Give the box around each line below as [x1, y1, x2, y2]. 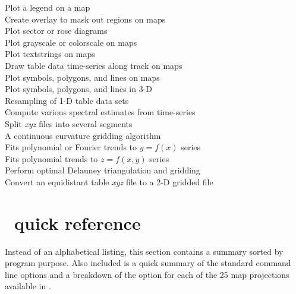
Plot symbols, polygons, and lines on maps [5, 71, 160, 83]
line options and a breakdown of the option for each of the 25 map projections [5, 268, 289, 280]
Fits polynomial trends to [5, 152, 98, 165]
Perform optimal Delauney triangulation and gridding [5, 164, 200, 176]
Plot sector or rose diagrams [5, 24, 108, 37]
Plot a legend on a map [5, 1, 90, 13]
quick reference [14, 210, 141, 235]
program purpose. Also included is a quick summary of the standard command [5, 257, 291, 269]
